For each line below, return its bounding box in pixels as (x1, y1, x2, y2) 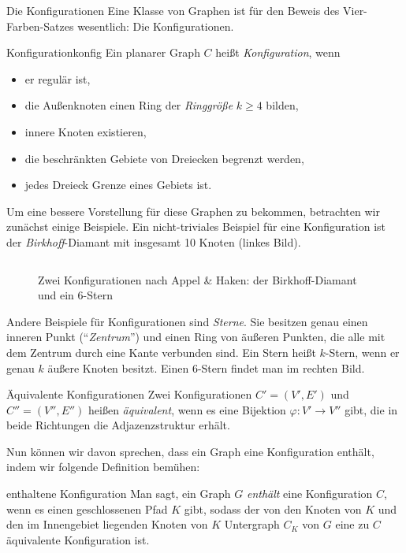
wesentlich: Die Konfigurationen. (77, 17, 234, 34)
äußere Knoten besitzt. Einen (47, 359, 189, 376)
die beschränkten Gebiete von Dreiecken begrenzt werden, (24, 150, 304, 166)
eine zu (335, 516, 370, 533)
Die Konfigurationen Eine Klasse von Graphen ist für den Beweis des (6, 2, 340, 18)
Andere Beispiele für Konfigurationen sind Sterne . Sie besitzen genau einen (6, 313, 368, 329)
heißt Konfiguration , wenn (215, 44, 341, 61)
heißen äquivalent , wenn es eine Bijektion (88, 401, 286, 418)
